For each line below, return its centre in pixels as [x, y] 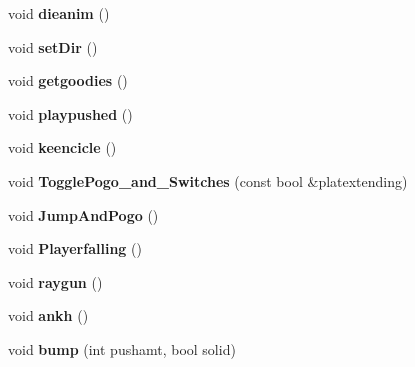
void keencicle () [62, 147]
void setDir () [53, 46]
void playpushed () [70, 113]
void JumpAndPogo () [83, 214]
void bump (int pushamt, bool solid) [122, 348]
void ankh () [48, 315]
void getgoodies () [68, 80]
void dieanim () [59, 13]
